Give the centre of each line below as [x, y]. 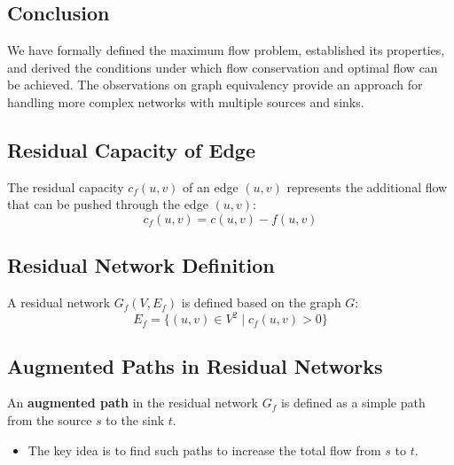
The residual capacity [66, 186]
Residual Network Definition [141, 265]
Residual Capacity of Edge [131, 149]
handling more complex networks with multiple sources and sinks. [186, 101]
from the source [50, 420]
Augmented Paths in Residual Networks [195, 365]
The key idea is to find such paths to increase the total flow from [204, 449]
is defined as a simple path [353, 403]
